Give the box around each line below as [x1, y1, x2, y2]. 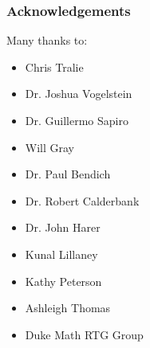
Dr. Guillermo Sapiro [25, 112, 128, 128]
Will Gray [25, 139, 75, 155]
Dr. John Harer [25, 219, 101, 236]
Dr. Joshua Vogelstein [25, 85, 132, 102]
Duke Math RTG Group [25, 326, 144, 342]
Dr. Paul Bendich [25, 166, 111, 182]
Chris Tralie [25, 58, 84, 75]
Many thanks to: [6, 32, 88, 49]
